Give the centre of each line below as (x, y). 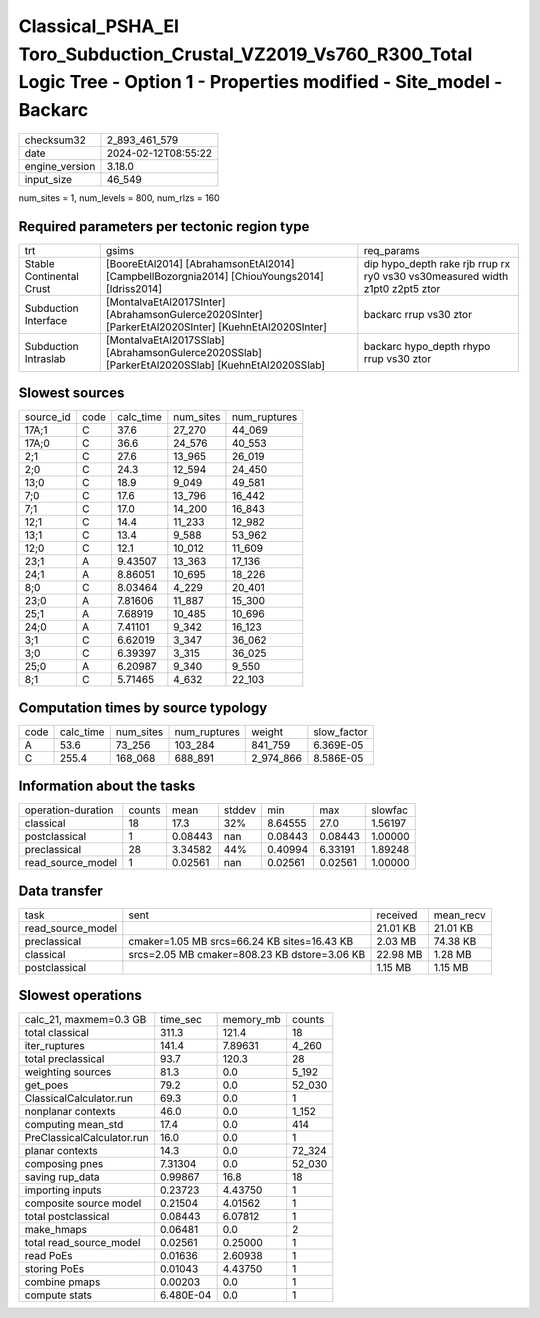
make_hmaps (56, 1230)
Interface (46, 320)
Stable (39, 263)
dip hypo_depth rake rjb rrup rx (436, 263)
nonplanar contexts (70, 1112)
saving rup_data (62, 1177)
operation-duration (69, 810)
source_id (47, 417)
